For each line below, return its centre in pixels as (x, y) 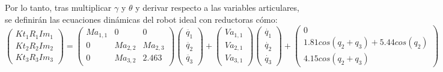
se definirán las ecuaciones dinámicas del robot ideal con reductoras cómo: (141, 19)
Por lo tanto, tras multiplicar (58, 7)
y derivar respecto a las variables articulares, (217, 7)
